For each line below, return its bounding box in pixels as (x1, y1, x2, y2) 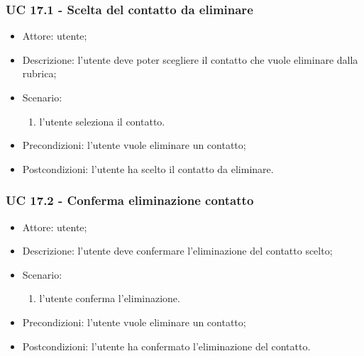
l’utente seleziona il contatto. (39, 113, 165, 128)
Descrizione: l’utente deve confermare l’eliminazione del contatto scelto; (22, 243, 333, 258)
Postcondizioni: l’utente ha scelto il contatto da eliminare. (22, 161, 274, 176)
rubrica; (22, 66, 57, 81)
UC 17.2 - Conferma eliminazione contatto (6, 191, 254, 209)
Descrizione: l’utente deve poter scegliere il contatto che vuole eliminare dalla (22, 52, 358, 67)
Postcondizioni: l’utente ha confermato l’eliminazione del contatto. (22, 338, 311, 353)
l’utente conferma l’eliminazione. (39, 291, 180, 306)
